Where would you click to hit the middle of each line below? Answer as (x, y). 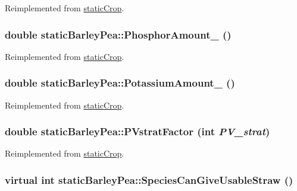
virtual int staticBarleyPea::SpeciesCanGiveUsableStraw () (149, 179)
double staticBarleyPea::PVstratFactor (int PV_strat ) (137, 131)
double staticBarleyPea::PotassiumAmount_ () (120, 83)
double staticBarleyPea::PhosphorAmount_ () (118, 34)
